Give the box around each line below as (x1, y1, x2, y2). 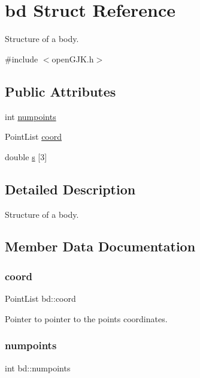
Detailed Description (5, 179, 136, 198)
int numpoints (5, 110, 56, 122)
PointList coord (5, 130, 62, 143)
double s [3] (5, 150, 47, 163)
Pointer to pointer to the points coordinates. (5, 312, 168, 325)
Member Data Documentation (5, 237, 196, 256)
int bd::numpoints (5, 361, 71, 374)
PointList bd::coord (5, 292, 76, 305)
